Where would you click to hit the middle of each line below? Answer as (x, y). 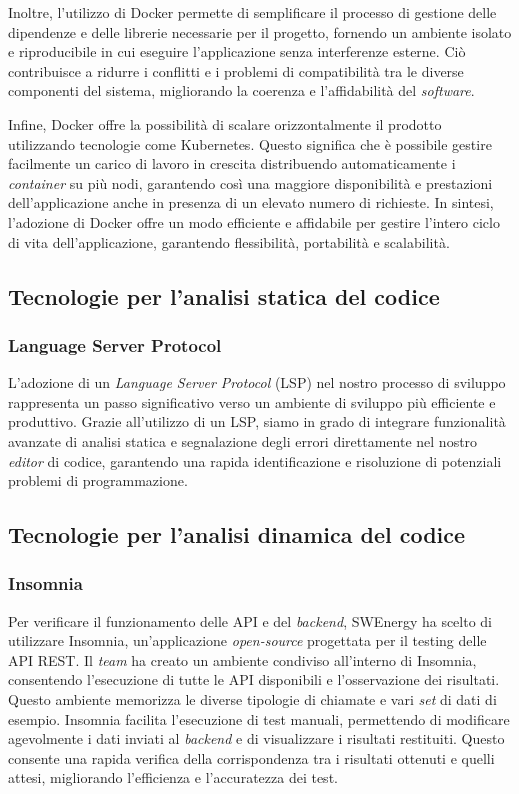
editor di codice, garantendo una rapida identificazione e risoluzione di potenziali (255, 460)
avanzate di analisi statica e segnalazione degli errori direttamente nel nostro (243, 440)
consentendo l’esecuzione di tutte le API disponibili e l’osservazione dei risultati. (254, 679)
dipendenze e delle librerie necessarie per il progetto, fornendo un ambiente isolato (260, 31)
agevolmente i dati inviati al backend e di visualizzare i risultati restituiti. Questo (256, 738)
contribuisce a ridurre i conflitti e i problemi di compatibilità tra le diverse (236, 70)
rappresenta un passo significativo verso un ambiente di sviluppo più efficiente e (252, 401)
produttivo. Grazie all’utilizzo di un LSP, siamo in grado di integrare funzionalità (257, 421)
